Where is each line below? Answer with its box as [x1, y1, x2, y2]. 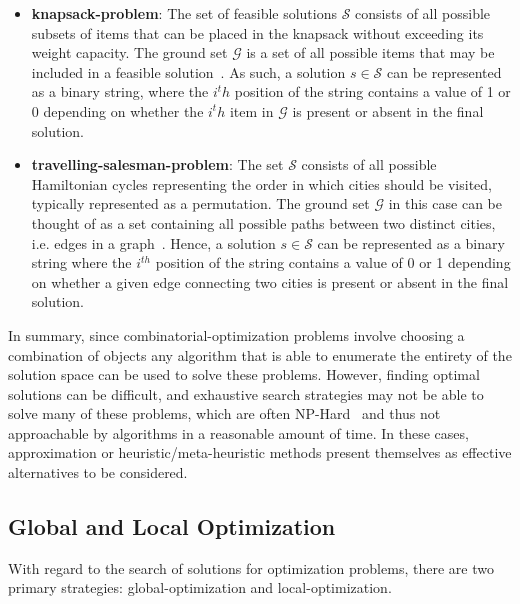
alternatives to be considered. [8, 462, 188, 483]
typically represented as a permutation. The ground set [31, 193, 370, 214]
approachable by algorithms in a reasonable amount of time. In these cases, [8, 422, 469, 443]
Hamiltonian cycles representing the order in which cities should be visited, [31, 173, 493, 194]
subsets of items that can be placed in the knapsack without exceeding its [31, 22, 484, 43]
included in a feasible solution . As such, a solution [31, 61, 346, 82]
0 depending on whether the [31, 100, 204, 121]
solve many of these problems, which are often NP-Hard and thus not [8, 403, 441, 424]
